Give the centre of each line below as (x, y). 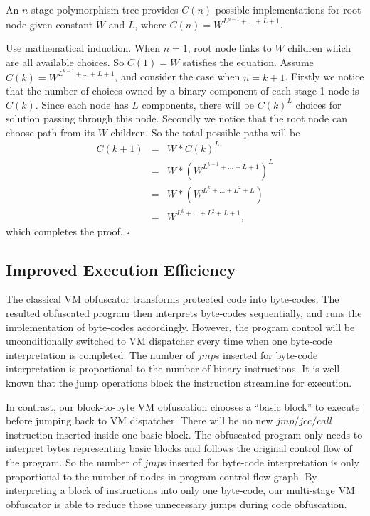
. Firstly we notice (324, 76)
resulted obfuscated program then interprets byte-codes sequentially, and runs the (184, 313)
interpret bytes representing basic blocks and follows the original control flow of (179, 448)
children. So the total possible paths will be (205, 132)
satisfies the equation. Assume (248, 61)
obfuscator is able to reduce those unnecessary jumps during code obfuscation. (176, 504)
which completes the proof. (64, 231)
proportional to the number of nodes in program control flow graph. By (162, 476)
